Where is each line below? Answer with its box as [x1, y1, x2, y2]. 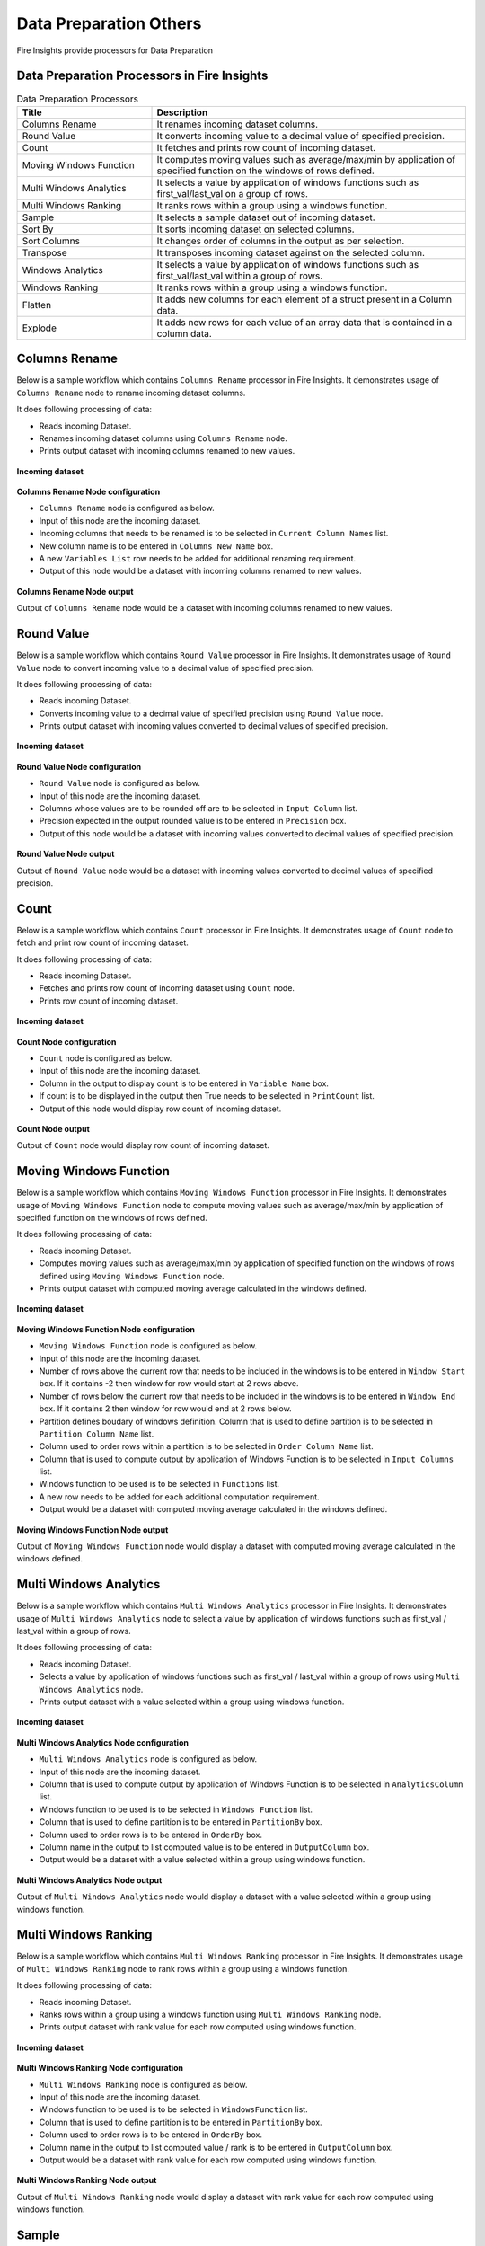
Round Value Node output [16, 849, 115, 860]
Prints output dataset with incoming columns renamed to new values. [39, 446, 295, 456]
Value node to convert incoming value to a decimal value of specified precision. [16, 662, 314, 673]
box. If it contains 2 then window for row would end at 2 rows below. [39, 1403, 292, 1414]
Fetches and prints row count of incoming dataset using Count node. [39, 983, 295, 994]
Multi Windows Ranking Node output [16, 2175, 157, 2186]
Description [156, 106, 208, 119]
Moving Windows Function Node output [16, 1524, 169, 1535]
